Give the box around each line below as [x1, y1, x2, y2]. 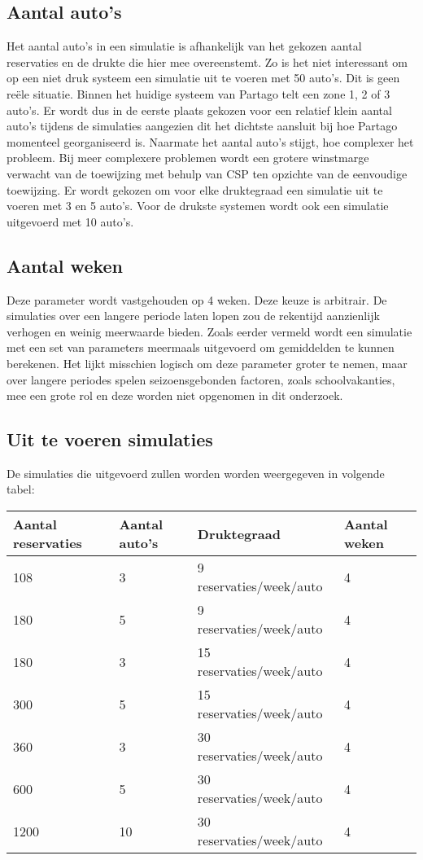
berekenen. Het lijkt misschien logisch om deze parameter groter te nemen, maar [7, 354, 408, 371]
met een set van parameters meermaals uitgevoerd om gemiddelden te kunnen [7, 339, 395, 356]
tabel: [7, 480, 35, 498]
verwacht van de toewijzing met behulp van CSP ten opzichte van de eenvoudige [7, 165, 408, 182]
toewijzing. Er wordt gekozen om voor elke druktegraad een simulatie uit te [7, 181, 383, 198]
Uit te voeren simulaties [7, 427, 213, 452]
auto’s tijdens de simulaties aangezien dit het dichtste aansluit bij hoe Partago [7, 117, 398, 134]
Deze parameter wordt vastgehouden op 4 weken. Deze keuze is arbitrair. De [7, 291, 387, 308]
